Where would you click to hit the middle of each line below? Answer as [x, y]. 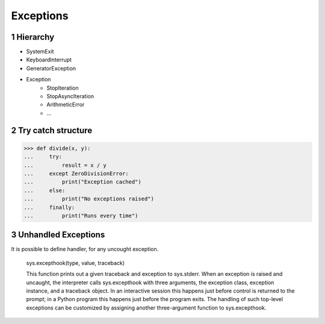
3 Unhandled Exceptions [58, 235]
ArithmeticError [66, 105]
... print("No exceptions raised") [89, 199]
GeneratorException [51, 68]
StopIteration [63, 88]
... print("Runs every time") [81, 216]
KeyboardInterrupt [49, 60]
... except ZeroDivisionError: [76, 173]
